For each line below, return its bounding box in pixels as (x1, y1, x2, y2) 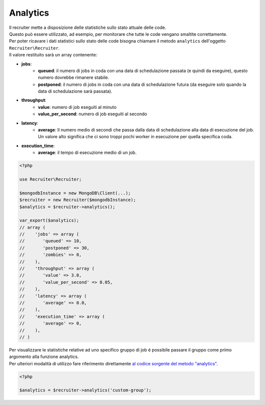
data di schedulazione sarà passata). (38, 88, 112, 94)
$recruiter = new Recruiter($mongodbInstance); (19, 197, 136, 203)
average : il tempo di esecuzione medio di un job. (38, 150, 137, 155)
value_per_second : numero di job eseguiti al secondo (38, 111, 147, 117)
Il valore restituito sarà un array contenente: (9, 52, 98, 58)
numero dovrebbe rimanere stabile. (38, 75, 109, 80)
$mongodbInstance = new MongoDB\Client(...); (19, 190, 131, 196)
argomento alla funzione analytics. (9, 354, 79, 360)
